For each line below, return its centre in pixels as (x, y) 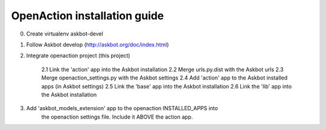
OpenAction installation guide (88, 16)
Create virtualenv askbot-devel (65, 34)
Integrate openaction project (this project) (78, 56)
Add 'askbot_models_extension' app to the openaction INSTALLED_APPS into (122, 108)
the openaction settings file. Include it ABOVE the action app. (117, 117)
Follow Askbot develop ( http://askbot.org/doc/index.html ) (97, 45)
